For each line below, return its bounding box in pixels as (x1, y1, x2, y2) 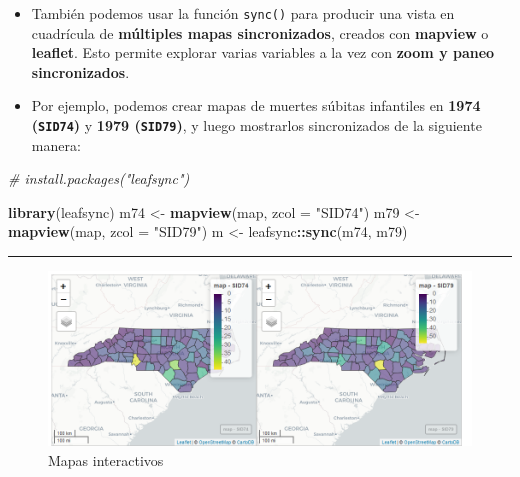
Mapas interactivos (48, 449, 164, 470)
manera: (31, 134, 81, 155)
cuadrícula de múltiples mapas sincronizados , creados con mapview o (31, 22, 489, 43)
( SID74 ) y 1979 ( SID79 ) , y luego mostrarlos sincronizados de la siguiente (31, 115, 482, 136)
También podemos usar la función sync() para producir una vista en (31, 3, 455, 23)
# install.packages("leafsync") (8, 168, 190, 189)
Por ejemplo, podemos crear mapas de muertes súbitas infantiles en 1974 (31, 95, 481, 116)
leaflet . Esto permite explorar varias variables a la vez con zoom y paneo (31, 42, 495, 63)
